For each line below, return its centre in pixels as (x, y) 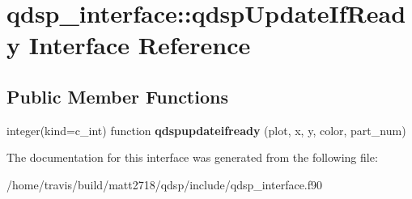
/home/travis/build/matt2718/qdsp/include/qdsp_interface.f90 (165, 184)
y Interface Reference (129, 45)
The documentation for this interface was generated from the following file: (192, 157)
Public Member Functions (117, 96)
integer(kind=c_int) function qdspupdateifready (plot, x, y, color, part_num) (206, 130)
